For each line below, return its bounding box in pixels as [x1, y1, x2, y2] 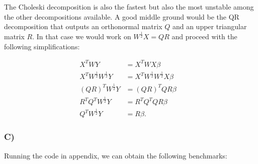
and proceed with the [171, 31, 237, 42]
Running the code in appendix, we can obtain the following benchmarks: [4, 150, 227, 160]
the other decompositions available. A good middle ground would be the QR [4, 11, 239, 22]
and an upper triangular [172, 21, 247, 32]
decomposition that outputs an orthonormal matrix [4, 21, 162, 32]
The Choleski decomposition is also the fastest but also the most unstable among [4, 2, 254, 12]
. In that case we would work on [32, 31, 131, 42]
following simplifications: [4, 41, 80, 51]
